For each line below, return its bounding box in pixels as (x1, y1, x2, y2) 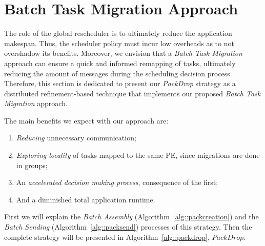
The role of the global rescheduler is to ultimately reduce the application (4, 28, 232, 38)
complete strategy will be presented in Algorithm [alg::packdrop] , (4, 231, 210, 242)
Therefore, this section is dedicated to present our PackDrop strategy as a (4, 78, 236, 89)
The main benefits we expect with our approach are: (4, 115, 169, 126)
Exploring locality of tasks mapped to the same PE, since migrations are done (16, 150, 260, 160)
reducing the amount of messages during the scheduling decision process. (4, 68, 232, 78)
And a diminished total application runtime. (16, 194, 155, 204)
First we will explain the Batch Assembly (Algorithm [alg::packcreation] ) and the (4, 211, 259, 222)
